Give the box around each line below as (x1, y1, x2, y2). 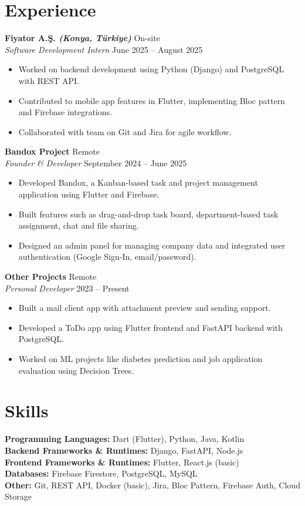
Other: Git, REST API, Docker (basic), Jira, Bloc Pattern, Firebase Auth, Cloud (5, 478, 300, 491)
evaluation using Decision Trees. (18, 364, 134, 376)
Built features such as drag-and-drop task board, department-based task (18, 207, 279, 220)
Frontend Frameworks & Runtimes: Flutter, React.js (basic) (5, 455, 239, 468)
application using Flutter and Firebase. (18, 188, 160, 200)
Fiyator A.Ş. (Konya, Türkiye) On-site (5, 32, 160, 44)
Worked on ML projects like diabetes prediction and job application (18, 353, 263, 364)
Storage (5, 490, 32, 502)
